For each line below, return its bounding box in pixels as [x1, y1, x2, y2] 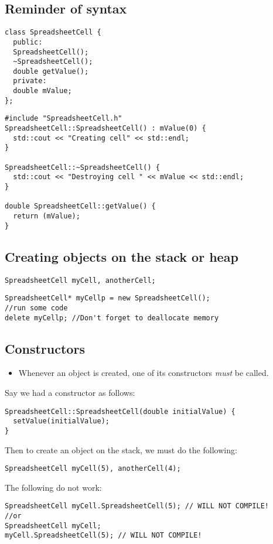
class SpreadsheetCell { [5, 28, 101, 37]
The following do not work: [5, 481, 102, 493]
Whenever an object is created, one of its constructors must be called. [18, 367, 269, 379]
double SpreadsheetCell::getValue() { [5, 202, 156, 211]
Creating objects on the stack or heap [5, 247, 238, 265]
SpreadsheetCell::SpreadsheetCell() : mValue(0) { [5, 124, 206, 133]
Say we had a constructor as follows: [5, 386, 135, 398]
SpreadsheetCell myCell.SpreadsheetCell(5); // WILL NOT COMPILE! [5, 502, 269, 511]
